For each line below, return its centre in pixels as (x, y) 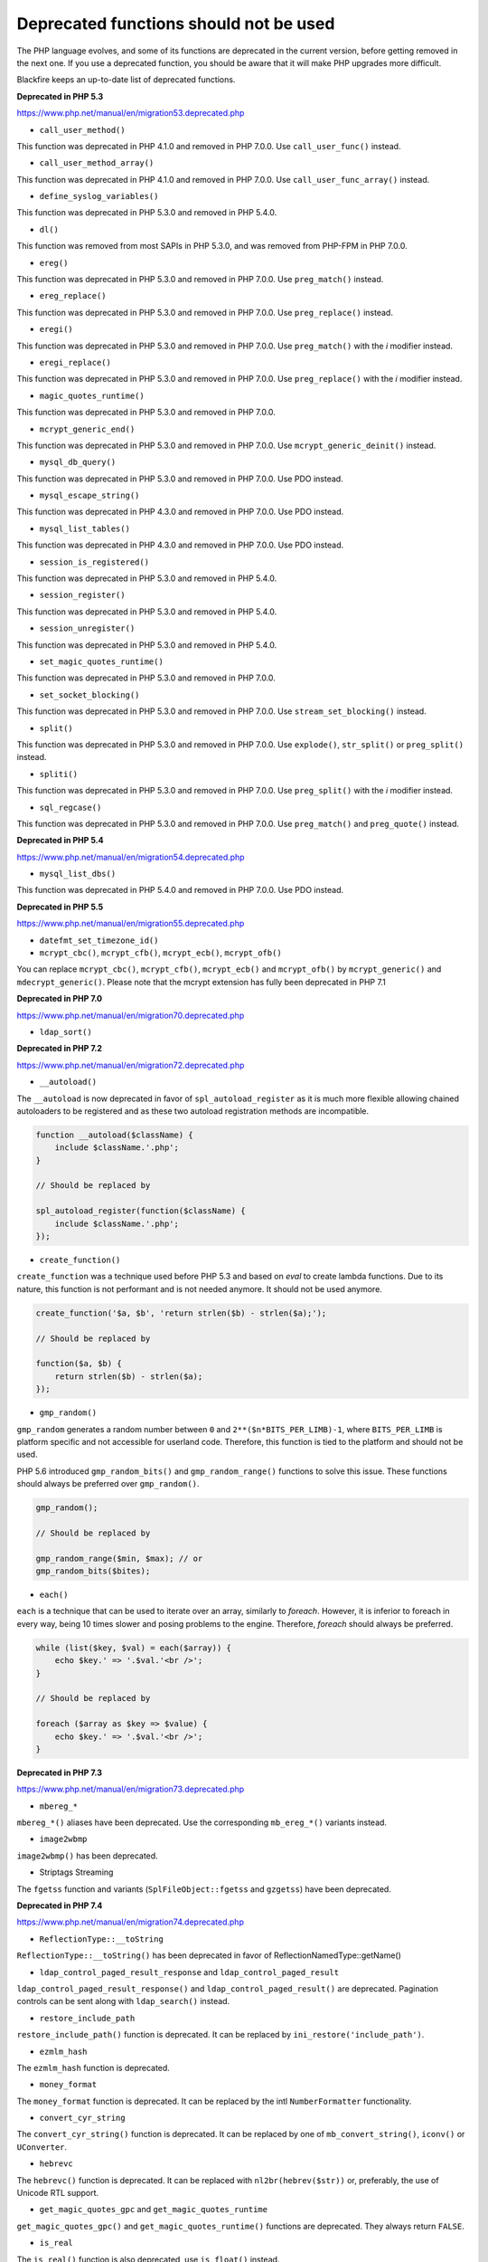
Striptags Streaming (76, 1872)
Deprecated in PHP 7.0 (60, 999)
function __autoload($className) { (114, 1135)
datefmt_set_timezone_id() (99, 940)
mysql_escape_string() (89, 496)
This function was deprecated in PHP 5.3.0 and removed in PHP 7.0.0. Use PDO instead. (180, 479)
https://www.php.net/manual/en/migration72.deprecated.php (131, 1065)
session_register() (82, 595)
